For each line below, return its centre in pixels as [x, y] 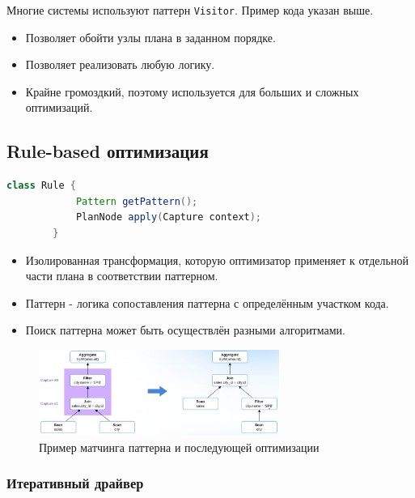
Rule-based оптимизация [108, 151]
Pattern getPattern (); [137, 201]
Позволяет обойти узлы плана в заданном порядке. [150, 37]
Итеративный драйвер [75, 483]
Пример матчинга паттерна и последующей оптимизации [179, 447]
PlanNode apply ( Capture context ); [169, 217]
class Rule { [41, 186]
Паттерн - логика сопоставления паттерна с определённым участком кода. [207, 302]
